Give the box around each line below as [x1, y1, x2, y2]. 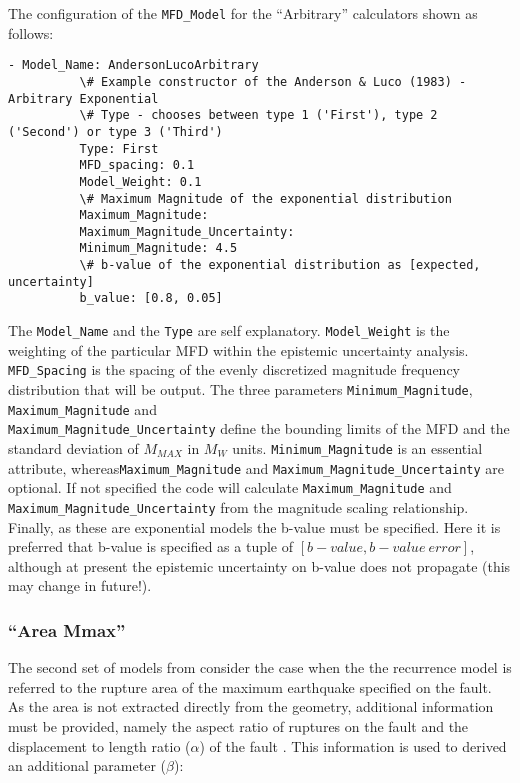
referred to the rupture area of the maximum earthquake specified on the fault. [8, 676, 492, 697]
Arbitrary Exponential [8, 91, 159, 106]
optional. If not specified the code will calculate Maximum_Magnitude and [8, 477, 452, 498]
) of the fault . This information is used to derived [199, 735, 507, 756]
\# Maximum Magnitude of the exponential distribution [79, 191, 452, 206]
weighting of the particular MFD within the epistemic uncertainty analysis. [8, 339, 469, 360]
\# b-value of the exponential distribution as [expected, [79, 258, 481, 273]
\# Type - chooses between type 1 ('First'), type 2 [79, 108, 438, 123]
